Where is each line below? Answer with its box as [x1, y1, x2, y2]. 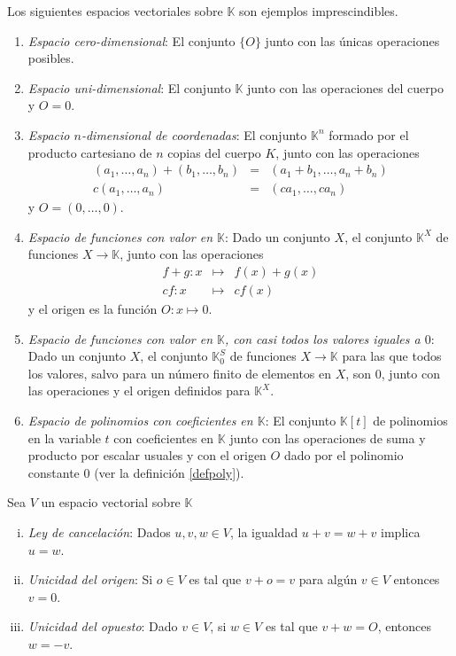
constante [27, 463, 80, 481]
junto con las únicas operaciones [265, 31, 440, 50]
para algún [298, 570, 358, 589]
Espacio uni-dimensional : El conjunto [27, 78, 231, 97]
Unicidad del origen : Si [27, 570, 153, 589]
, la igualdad [229, 523, 298, 541]
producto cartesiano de [27, 143, 152, 161]
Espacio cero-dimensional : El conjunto [27, 31, 236, 50]
